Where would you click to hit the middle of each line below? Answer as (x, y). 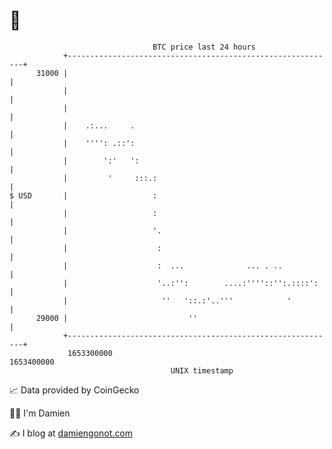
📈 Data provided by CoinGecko (74, 390)
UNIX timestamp (202, 370)
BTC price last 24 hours (204, 47)
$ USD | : (83, 195)
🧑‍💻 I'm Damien (40, 413)
